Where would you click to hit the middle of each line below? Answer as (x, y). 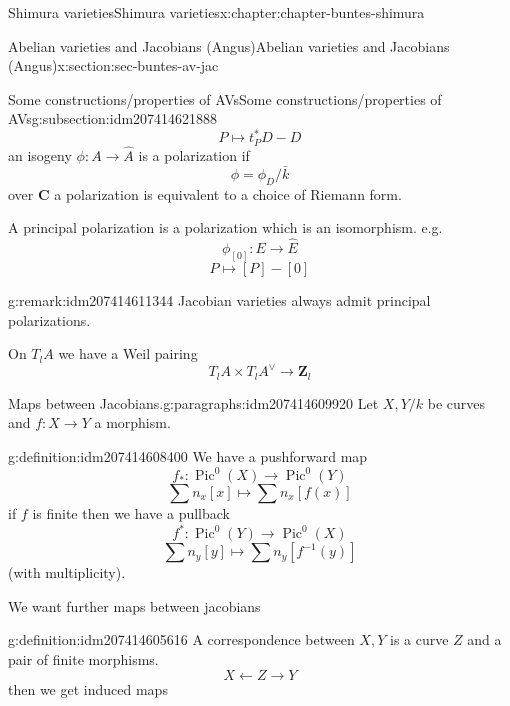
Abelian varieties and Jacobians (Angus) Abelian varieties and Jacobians (229, 45)
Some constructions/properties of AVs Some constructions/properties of (225, 98)
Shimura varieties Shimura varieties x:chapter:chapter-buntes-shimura (216, 12)
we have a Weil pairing (128, 353)
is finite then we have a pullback (131, 513)
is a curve (419, 639)
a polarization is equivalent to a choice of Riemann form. (228, 193)
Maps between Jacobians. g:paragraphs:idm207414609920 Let (193, 402)
